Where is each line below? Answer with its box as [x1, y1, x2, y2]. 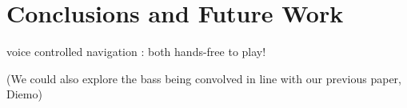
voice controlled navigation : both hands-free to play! [6, 43, 266, 60]
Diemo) [6, 86, 42, 102]
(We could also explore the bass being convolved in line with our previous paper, [6, 70, 401, 86]
